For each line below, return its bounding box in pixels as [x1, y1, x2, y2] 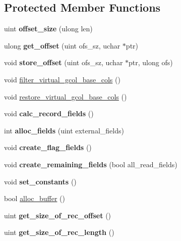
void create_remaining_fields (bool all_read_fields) [4, 159, 177, 169]
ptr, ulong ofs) [129, 57, 173, 68]
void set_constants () [4, 176, 77, 186]
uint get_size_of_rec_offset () [4, 210, 111, 220]
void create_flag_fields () [4, 142, 92, 153]
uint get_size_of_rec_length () [4, 227, 114, 237]
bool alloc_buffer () [4, 193, 66, 204]
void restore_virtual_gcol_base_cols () [4, 91, 127, 102]
